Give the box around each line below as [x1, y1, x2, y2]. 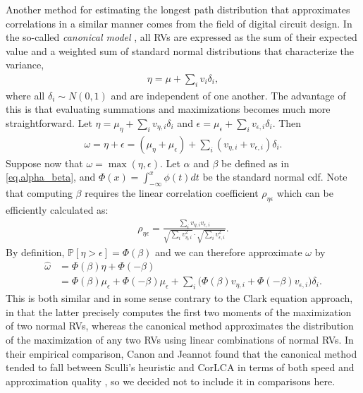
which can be [276, 186, 333, 200]
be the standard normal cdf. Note [202, 169, 347, 184]
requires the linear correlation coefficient [85, 186, 259, 200]
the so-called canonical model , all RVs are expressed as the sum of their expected [6, 30, 357, 44]
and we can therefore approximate [155, 244, 302, 259]
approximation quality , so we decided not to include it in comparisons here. [6, 373, 336, 388]
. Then [272, 115, 302, 130]
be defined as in [221, 155, 290, 170]
